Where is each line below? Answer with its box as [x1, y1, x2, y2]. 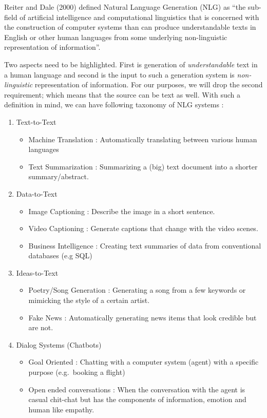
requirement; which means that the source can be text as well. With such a [4, 89, 241, 100]
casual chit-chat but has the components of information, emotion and [28, 394, 246, 405]
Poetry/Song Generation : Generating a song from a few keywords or [28, 284, 246, 295]
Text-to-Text [16, 116, 56, 127]
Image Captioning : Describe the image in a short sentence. [28, 205, 215, 216]
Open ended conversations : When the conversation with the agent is [28, 384, 245, 394]
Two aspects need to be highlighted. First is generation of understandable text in [4, 59, 258, 69]
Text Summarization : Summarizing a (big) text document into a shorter [28, 161, 258, 172]
